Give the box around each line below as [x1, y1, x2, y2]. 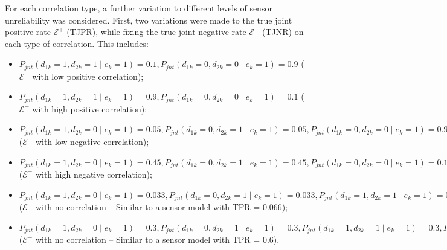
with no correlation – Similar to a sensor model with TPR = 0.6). [35, 233, 280, 246]
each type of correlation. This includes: [5, 37, 149, 50]
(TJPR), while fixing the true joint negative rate [66, 25, 246, 38]
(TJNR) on [262, 25, 304, 38]
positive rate [5, 25, 51, 38]
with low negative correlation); [35, 135, 149, 147]
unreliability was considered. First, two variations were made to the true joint [5, 13, 292, 26]
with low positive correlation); [32, 69, 144, 82]
